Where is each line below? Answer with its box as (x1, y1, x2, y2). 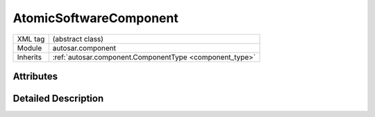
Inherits (17, 52, 42, 62)
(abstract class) (52, 34, 104, 44)
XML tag (17, 34, 45, 44)
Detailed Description (12, 92, 104, 104)
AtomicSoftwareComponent (12, 10, 178, 26)
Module (17, 43, 42, 53)
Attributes (12, 70, 58, 82)
